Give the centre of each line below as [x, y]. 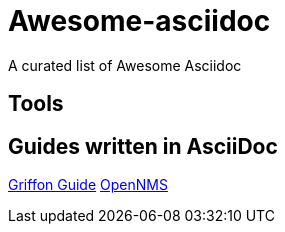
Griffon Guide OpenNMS [88, 185]
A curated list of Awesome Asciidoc [125, 65]
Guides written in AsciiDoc [143, 146]
